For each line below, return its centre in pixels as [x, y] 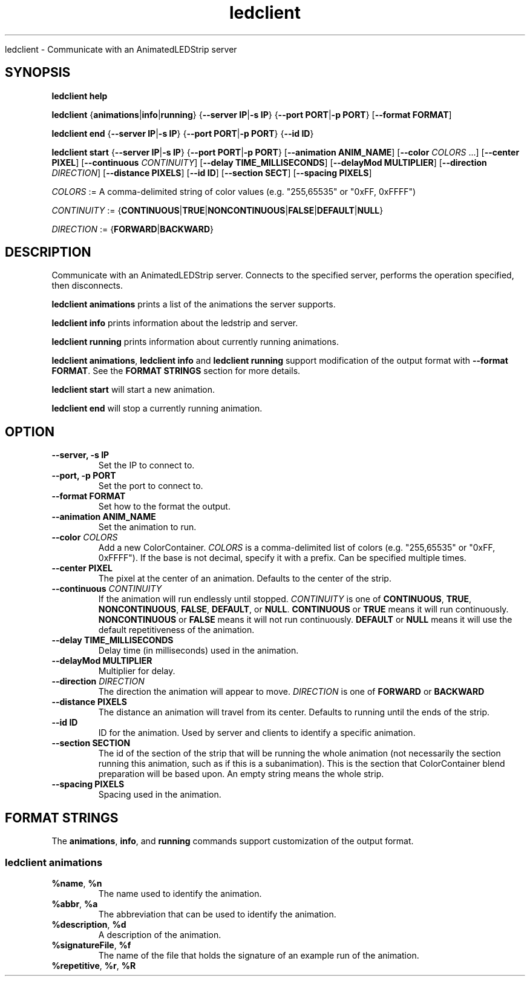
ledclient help [80, 96]
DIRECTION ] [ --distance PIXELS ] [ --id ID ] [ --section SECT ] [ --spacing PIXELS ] [212, 172]
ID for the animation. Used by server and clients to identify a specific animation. [257, 733]
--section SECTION [91, 743]
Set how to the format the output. [164, 507]
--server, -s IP [80, 455]
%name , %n [77, 883]
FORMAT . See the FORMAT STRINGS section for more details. [176, 371]
